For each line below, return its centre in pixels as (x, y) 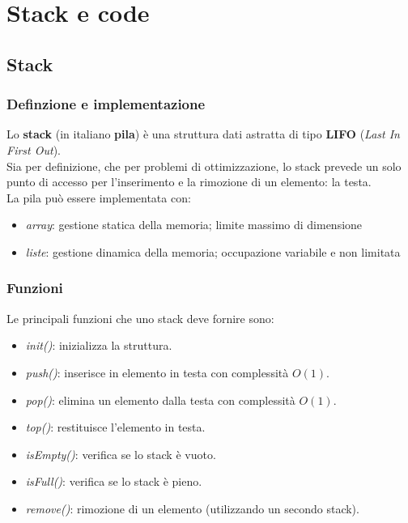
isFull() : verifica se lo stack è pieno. (114, 481)
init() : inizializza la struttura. (99, 345)
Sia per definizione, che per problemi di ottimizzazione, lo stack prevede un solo (204, 166)
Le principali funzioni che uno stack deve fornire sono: (140, 318)
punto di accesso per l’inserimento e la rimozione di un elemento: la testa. (189, 182)
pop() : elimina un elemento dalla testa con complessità (160, 400)
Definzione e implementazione (106, 104)
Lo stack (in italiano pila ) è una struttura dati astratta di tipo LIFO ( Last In (203, 134)
